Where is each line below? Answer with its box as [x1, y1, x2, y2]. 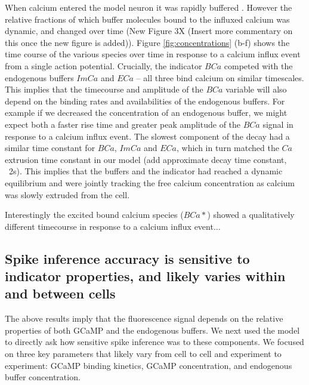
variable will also [225, 83, 287, 96]
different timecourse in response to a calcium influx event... [5, 220, 221, 232]
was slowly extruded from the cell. [5, 188, 130, 201]
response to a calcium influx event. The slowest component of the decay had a [5, 130, 290, 142]
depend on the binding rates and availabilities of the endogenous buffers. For [5, 94, 285, 107]
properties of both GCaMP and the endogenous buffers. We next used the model [5, 324, 300, 336]
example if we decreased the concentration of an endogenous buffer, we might [5, 106, 288, 119]
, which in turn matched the [176, 141, 279, 154]
